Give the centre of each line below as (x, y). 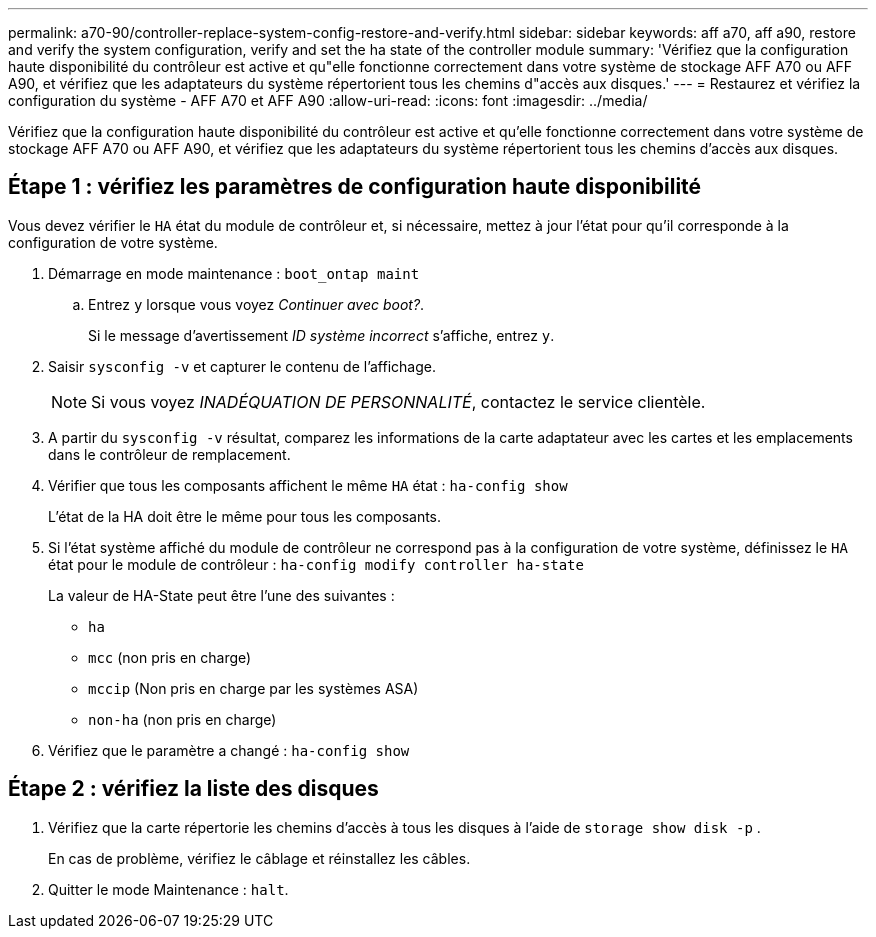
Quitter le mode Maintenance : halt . (168, 889)
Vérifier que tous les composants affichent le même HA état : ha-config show (308, 485)
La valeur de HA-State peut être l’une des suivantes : (221, 595)
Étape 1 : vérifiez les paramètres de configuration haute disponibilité (355, 187)
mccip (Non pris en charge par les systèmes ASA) (253, 688)
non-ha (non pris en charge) (182, 719)
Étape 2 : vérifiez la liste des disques (193, 789)
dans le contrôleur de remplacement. (169, 454)
